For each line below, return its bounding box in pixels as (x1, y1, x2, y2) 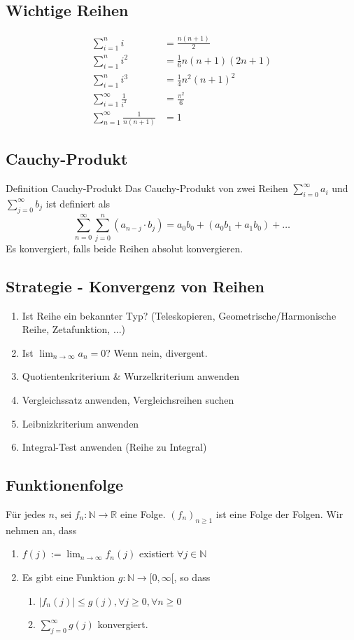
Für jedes (6, 506, 45, 521)
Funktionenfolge (6, 474, 124, 496)
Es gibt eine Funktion (22, 569, 115, 584)
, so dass (174, 569, 211, 584)
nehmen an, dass (6, 522, 77, 537)
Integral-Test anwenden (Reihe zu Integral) (22, 440, 207, 454)
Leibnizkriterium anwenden (22, 416, 139, 430)
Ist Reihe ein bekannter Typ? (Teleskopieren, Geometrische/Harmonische (22, 308, 337, 322)
